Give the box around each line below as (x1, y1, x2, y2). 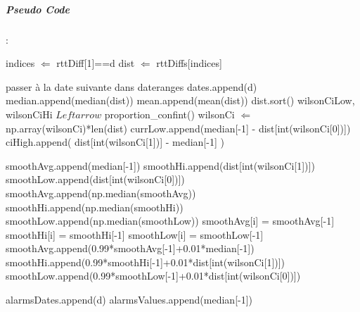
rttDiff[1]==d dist (56, 56, 135, 70)
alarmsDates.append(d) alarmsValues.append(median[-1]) (6, 292, 253, 307)
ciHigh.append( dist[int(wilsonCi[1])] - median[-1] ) (6, 135, 224, 149)
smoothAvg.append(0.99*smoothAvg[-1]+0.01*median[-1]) (6, 241, 255, 256)
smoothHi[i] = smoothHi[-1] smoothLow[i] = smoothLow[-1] (6, 227, 264, 242)
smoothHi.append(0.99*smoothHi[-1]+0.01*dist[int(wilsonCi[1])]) (6, 254, 285, 269)
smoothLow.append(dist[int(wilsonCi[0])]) (6, 172, 185, 187)
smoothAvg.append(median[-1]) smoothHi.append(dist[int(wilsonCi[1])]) (6, 158, 315, 173)
